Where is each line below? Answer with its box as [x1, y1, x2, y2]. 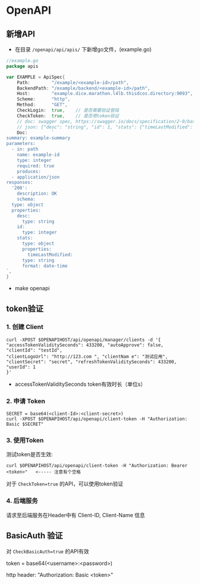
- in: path [11, 146, 39, 152]
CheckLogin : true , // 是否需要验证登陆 [17, 107, 119, 113]
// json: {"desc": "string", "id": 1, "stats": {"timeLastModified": [17, 124, 193, 130]
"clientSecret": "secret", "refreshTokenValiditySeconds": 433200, [6, 359, 177, 365]
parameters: [6, 141, 36, 147]
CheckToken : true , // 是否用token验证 [17, 113, 119, 119]
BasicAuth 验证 [6, 531, 63, 541]
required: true [17, 162, 55, 169]
